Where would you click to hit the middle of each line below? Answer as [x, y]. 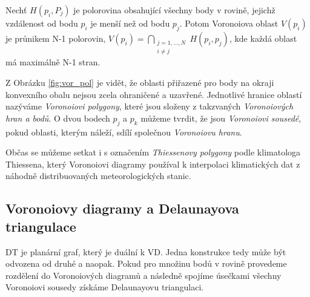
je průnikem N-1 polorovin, [56, 38]
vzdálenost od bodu [42, 23]
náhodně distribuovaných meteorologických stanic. [98, 176]
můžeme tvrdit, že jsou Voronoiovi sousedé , [221, 118]
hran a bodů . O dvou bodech [58, 118]
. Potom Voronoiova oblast [229, 23]
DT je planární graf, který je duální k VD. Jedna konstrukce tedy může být [146, 251]
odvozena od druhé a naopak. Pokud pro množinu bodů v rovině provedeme [146, 263]
